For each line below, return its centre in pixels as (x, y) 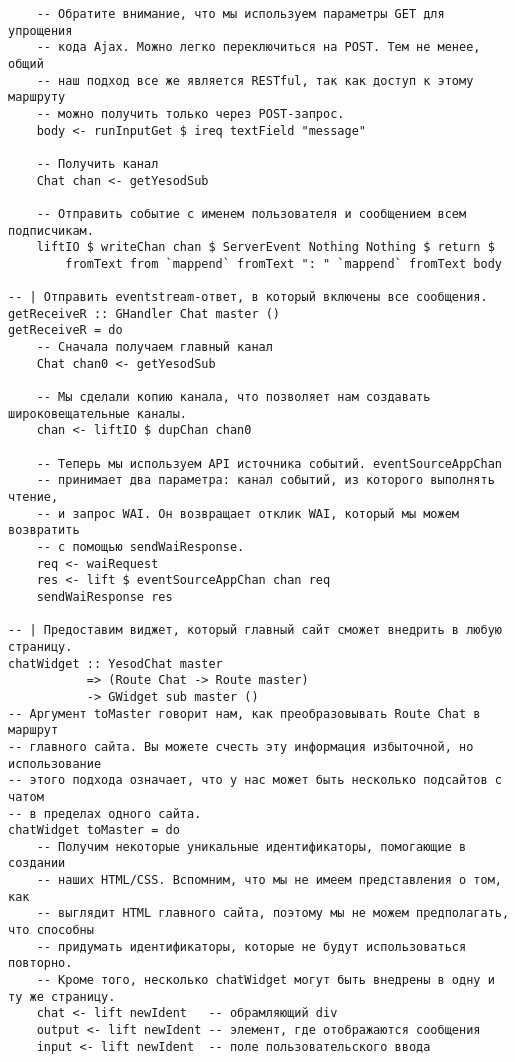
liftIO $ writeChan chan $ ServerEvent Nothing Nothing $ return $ (265, 247)
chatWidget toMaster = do (94, 830)
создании (37, 863)
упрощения (40, 30)
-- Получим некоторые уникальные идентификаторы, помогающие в (251, 846)
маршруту (37, 97)
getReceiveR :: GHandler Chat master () (144, 313)
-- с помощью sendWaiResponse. (140, 547)
